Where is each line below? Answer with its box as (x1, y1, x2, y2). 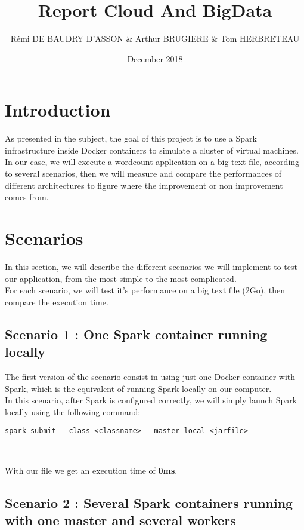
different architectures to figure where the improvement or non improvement (5, 179, 283, 191)
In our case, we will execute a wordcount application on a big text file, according (5, 155, 300, 168)
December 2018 (127, 52, 183, 65)
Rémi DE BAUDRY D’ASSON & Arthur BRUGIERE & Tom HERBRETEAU (10, 32, 300, 45)
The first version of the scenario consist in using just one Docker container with (5, 370, 296, 382)
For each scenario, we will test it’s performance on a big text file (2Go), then (5, 284, 286, 296)
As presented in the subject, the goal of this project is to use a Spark (5, 132, 257, 145)
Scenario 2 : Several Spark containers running (5, 493, 293, 511)
